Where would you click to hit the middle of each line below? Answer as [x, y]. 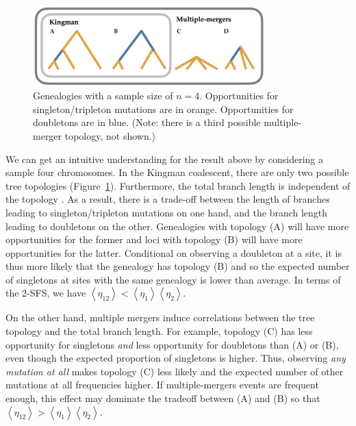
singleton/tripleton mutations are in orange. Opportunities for [163, 109]
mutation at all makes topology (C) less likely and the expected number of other [175, 371]
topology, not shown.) [110, 135]
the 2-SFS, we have [46, 293]
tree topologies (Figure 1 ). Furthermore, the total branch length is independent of [178, 185]
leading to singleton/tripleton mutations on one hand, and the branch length [167, 212]
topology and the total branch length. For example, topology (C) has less [159, 331]
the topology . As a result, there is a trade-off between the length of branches [168, 199]
